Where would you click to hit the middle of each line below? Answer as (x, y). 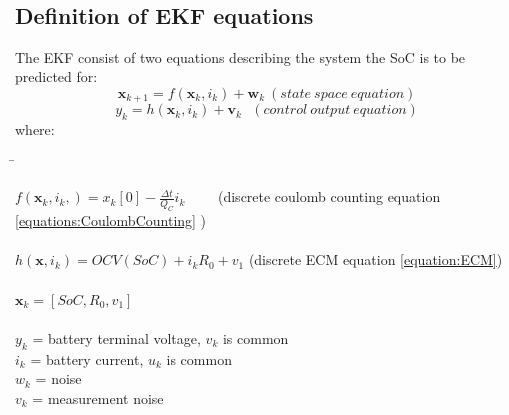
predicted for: (56, 76)
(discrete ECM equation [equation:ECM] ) (375, 259)
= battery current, (87, 358)
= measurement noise (98, 397)
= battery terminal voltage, (116, 337)
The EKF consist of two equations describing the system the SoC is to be (240, 56)
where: (35, 129)
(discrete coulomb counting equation (329, 196)
